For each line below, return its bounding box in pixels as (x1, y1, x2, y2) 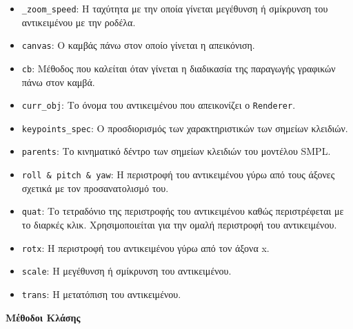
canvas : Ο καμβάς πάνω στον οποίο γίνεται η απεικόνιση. (21, 38, 255, 52)
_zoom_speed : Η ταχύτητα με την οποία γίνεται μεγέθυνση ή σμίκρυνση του (21, 1, 328, 15)
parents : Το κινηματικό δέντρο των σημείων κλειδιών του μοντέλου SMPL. (21, 144, 331, 158)
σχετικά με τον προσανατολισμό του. (21, 180, 169, 195)
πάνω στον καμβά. (21, 74, 95, 89)
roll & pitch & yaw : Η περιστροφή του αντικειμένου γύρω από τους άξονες (21, 167, 335, 182)
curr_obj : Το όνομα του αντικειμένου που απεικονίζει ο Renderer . (21, 98, 296, 112)
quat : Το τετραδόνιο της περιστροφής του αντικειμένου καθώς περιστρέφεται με (21, 204, 344, 218)
